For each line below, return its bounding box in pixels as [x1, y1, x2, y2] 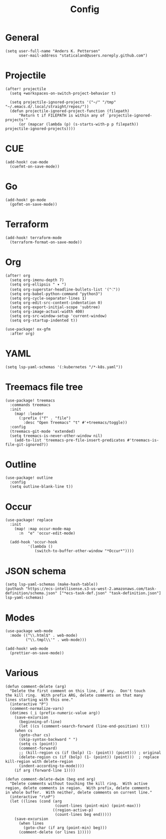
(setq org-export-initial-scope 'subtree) [10, 304, 100, 310]
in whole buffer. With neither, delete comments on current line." [5, 790, 152, 795]
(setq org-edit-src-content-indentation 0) [10, 300, 102, 305]
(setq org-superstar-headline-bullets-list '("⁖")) [10, 287, 121, 292]
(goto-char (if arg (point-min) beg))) [23, 825, 107, 830]
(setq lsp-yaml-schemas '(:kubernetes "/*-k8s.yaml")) [5, 364, 123, 369]
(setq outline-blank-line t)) [10, 484, 73, 489]
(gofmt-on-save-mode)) [10, 202, 58, 207]
